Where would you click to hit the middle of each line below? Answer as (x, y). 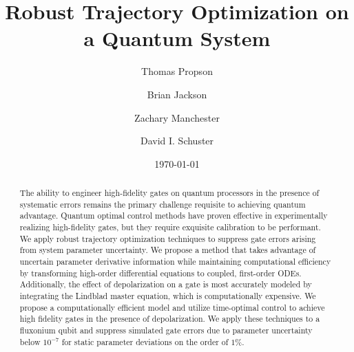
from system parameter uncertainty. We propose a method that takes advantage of (168, 250)
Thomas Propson (177, 71)
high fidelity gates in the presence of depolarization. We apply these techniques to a (170, 319)
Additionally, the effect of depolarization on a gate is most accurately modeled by (166, 284)
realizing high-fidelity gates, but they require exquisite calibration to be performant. (170, 227)
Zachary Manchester (177, 117)
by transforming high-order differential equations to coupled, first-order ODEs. (160, 273)
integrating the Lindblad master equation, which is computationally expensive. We (168, 295)
